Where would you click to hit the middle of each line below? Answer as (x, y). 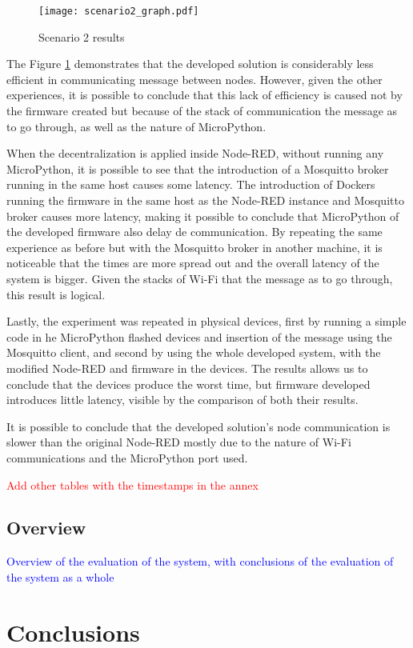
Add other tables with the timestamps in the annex (132, 484)
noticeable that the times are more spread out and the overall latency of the (193, 263)
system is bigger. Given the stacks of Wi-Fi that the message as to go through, (200, 278)
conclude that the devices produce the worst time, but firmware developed (188, 384)
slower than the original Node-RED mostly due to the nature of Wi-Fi (179, 442)
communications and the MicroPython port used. (127, 457)
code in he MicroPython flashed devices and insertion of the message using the (199, 336)
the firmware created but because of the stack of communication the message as (202, 111)
